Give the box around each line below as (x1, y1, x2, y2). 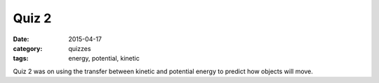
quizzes (68, 44, 91, 52)
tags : (13, 54, 29, 63)
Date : (13, 35, 29, 43)
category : (13, 44, 43, 52)
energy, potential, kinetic (68, 54, 140, 63)
